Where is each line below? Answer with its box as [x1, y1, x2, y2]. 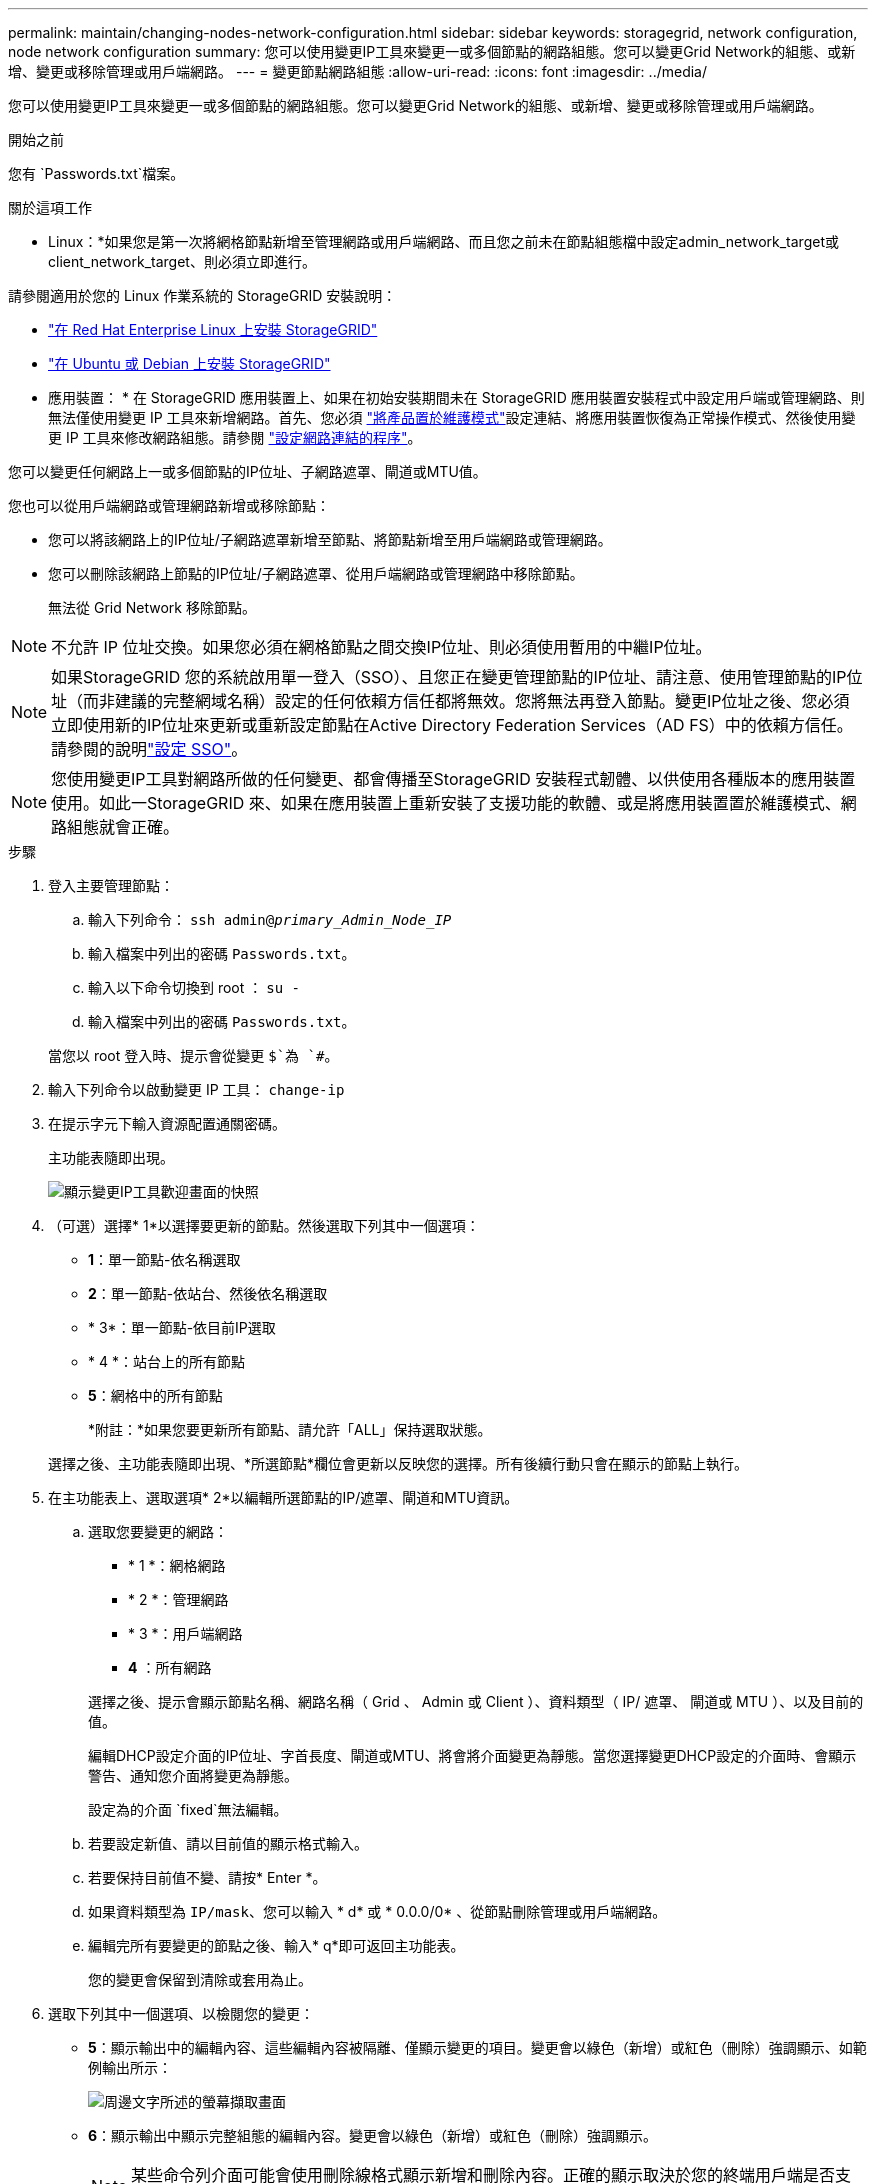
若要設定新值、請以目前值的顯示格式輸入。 [88, 1835, 368, 1852]
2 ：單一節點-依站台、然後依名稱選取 [88, 1285, 328, 1302]
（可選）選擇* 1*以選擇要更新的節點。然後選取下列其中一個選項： [48, 1217, 480, 1234]
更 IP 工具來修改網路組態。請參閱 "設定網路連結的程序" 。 [48, 429, 422, 446]
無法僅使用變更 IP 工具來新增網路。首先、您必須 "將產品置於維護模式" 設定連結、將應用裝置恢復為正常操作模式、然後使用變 [48, 409, 856, 426]
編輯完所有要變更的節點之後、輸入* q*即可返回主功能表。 [88, 1937, 465, 1954]
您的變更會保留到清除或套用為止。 [88, 1971, 312, 1988]
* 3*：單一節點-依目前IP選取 [88, 1319, 276, 1336]
